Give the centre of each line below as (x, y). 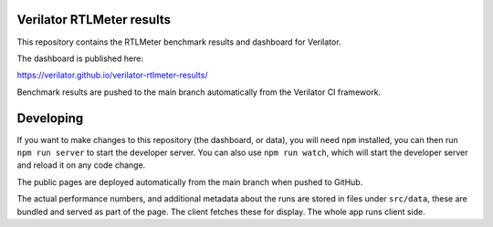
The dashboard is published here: (80, 58)
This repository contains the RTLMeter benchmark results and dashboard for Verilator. (179, 42)
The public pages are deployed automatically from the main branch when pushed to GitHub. (190, 181)
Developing (50, 118)
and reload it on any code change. (81, 165)
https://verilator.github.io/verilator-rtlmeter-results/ (112, 75)
